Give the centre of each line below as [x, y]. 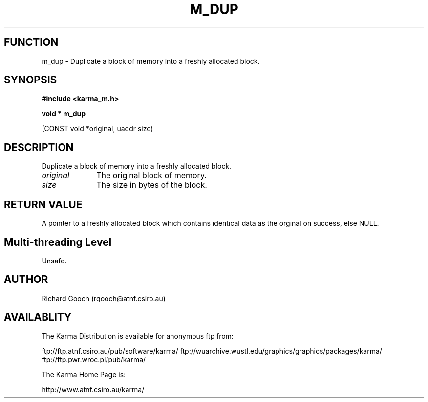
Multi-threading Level [58, 242]
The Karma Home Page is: [84, 374]
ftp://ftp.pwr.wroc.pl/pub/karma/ [94, 359]
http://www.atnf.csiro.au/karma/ [93, 389]
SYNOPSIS [31, 80]
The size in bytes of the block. [152, 185]
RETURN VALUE [43, 204]
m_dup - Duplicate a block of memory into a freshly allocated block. [151, 61]
